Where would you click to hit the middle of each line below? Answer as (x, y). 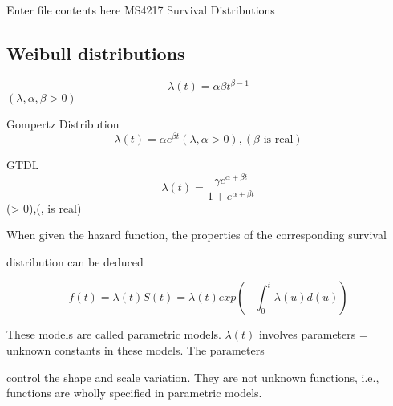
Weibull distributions (96, 53)
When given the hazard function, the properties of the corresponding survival (196, 235)
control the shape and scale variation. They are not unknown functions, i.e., (193, 377)
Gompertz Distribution (63, 124)
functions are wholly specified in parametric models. (134, 393)
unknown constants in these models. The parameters (136, 349)
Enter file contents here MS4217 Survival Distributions (141, 10)
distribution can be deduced (75, 261)
